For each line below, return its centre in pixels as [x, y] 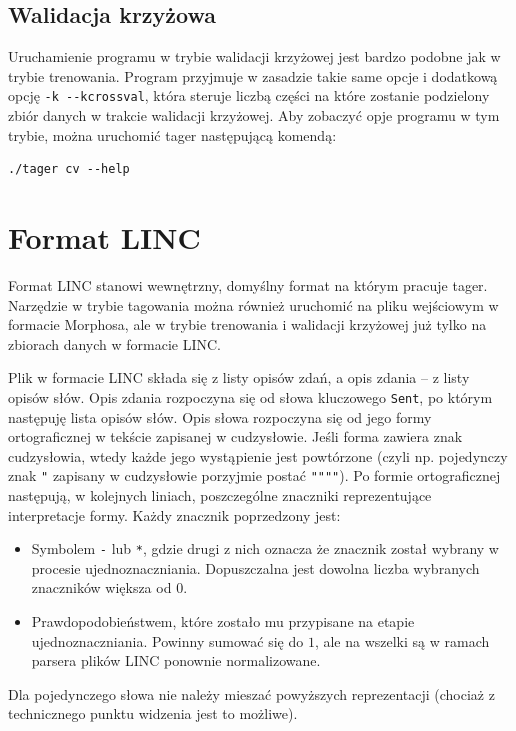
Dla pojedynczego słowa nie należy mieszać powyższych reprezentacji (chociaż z [251, 693]
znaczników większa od [101, 587]
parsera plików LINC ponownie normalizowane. [176, 660]
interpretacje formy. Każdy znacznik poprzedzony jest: [174, 514]
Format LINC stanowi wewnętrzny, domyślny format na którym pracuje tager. [248, 284]
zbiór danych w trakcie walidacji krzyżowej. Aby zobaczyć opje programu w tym [254, 115]
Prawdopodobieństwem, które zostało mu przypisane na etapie [223, 621]
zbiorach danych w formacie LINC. [114, 343]
